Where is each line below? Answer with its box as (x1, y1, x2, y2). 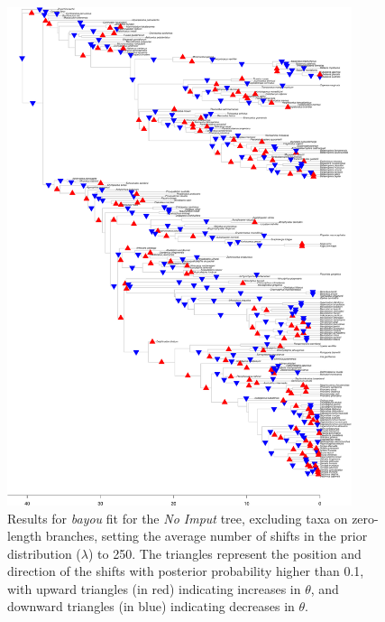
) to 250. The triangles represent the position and (88, 543, 362, 562)
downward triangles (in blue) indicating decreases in (7, 597, 295, 616)
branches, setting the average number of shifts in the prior (45, 526, 368, 545)
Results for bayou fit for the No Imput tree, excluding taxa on (7, 508, 348, 527)
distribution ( (7, 543, 81, 562)
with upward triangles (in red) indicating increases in (7, 579, 301, 598)
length (7, 526, 42, 545)
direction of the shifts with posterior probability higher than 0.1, (7, 562, 364, 580)
